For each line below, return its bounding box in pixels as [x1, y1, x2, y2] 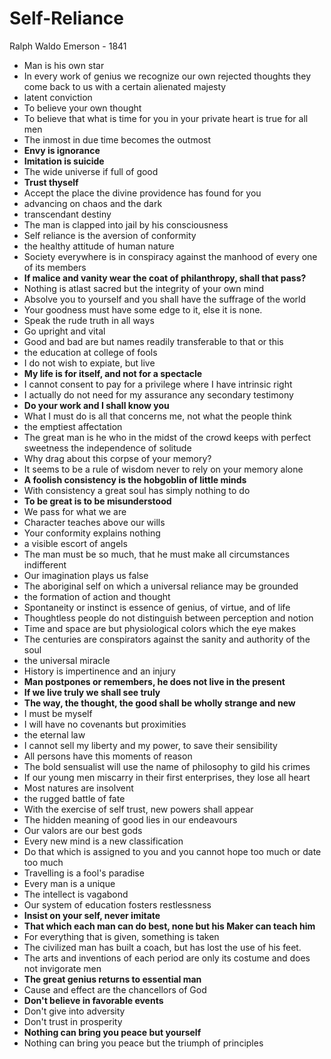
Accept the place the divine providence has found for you [23, 187, 262, 199]
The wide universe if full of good [23, 165, 159, 177]
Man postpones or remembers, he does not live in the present [23, 675, 286, 687]
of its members [23, 261, 87, 273]
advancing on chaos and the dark [23, 197, 163, 209]
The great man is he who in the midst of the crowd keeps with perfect [23, 431, 312, 443]
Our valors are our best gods [23, 824, 143, 836]
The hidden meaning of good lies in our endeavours [23, 813, 238, 826]
